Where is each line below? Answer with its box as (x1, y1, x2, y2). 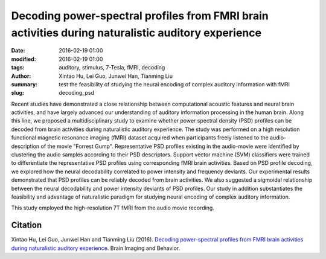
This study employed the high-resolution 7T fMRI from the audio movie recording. (11, 204, 214, 211)
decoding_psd (59, 89, 95, 97)
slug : (11, 89, 24, 97)
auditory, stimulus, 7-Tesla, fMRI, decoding (59, 64, 165, 71)
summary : (11, 80, 38, 88)
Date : (11, 47, 25, 54)
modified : (11, 55, 36, 63)
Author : (11, 72, 31, 80)
